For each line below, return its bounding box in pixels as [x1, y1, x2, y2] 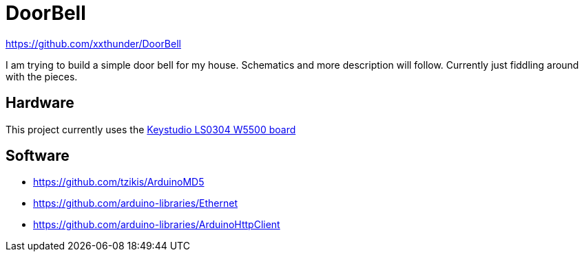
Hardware [6, 94, 74, 112]
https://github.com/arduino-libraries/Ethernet [33, 197, 238, 210]
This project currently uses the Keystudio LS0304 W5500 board [6, 123, 296, 135]
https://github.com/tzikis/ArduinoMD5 [33, 176, 205, 188]
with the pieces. [6, 70, 78, 82]
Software [6, 147, 70, 165]
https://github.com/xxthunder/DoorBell [6, 37, 181, 49]
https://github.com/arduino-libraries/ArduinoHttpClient [33, 219, 280, 231]
